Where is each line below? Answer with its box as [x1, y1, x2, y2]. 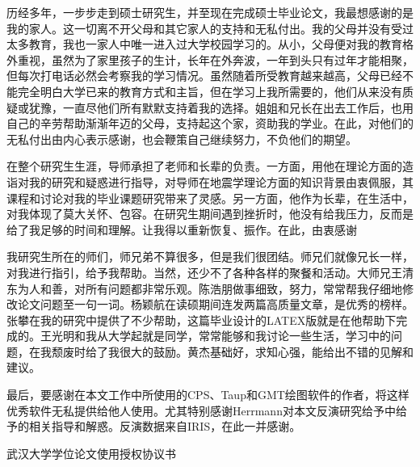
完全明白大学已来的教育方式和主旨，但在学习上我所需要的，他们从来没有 [17, 82, 402, 99]
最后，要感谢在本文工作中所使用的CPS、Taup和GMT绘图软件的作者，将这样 [6, 386, 409, 403]
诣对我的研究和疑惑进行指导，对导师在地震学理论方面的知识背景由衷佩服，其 [6, 173, 414, 190]
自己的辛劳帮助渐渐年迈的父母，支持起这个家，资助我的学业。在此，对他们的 [6, 115, 414, 132]
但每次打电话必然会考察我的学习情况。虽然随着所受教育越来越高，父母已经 [6, 67, 402, 84]
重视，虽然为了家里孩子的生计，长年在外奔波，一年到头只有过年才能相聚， [17, 51, 414, 68]
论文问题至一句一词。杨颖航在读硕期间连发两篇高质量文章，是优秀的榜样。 [17, 296, 414, 313]
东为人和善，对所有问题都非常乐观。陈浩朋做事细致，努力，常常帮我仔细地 [6, 280, 402, 297]
